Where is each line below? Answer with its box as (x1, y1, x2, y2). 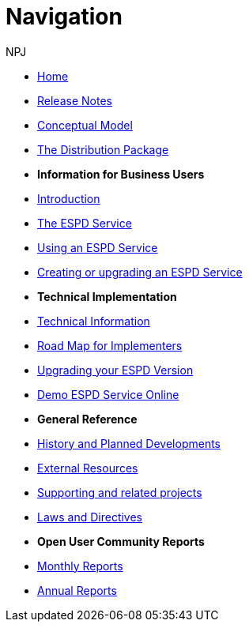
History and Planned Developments (37, 436, 221, 450)
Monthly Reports (37, 558, 123, 573)
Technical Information (37, 314, 150, 328)
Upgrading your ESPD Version (37, 363, 194, 377)
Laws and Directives (37, 510, 143, 524)
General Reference (37, 412, 138, 426)
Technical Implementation (37, 289, 177, 303)
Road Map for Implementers (37, 338, 183, 352)
